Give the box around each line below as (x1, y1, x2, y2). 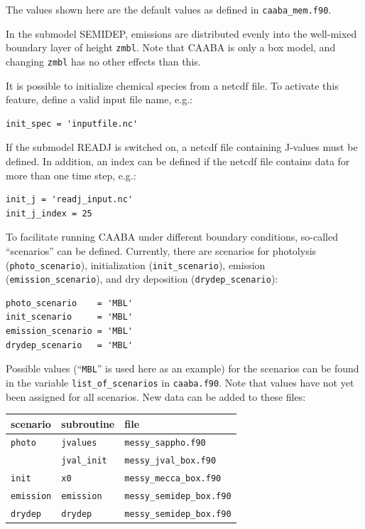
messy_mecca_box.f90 (124, 473, 222, 484)
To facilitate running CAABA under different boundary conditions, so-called (6, 229, 339, 244)
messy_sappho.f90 (124, 438, 206, 449)
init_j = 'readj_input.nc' (6, 194, 133, 205)
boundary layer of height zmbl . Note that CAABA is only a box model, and (6, 40, 336, 55)
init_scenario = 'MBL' (6, 312, 133, 323)
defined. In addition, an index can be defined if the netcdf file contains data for (6, 153, 350, 168)
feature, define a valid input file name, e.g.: (6, 92, 192, 107)
